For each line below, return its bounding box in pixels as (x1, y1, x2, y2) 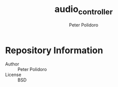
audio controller (54, 3, 113, 16)
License (5, 71, 21, 78)
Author (5, 61, 19, 67)
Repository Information (5, 44, 104, 56)
